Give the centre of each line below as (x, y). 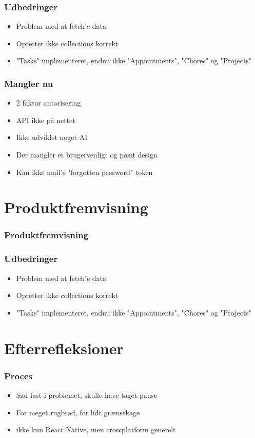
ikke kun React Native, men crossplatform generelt (96, 430)
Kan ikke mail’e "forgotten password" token (84, 172)
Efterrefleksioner (64, 348)
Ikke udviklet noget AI (52, 137)
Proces (18, 375)
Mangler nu (29, 83)
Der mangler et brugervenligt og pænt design (87, 154)
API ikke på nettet (46, 120)
